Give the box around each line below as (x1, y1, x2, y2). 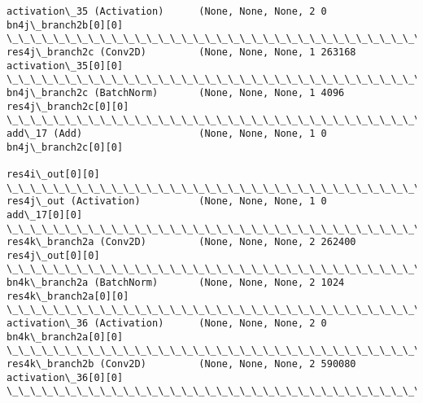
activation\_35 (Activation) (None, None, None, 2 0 (7, 6, 327, 17)
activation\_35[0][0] (7, 59, 124, 72)
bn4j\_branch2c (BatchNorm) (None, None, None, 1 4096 (7, 86, 345, 99)
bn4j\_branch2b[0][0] (7, 19, 124, 31)
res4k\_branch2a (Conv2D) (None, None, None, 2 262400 (7, 236, 356, 248)
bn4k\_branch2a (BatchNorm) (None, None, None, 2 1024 (7, 277, 345, 289)
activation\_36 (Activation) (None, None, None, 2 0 (7, 318, 327, 330)
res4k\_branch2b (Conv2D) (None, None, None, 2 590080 (7, 358, 356, 370)
